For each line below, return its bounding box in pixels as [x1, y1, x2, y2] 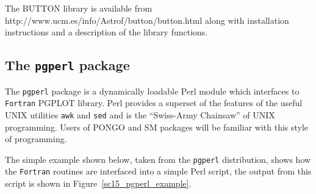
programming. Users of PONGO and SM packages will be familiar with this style [5, 120, 309, 133]
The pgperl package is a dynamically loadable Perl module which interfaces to [5, 84, 300, 97]
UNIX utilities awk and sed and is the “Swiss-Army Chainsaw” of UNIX [5, 108, 275, 121]
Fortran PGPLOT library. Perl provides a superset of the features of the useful [5, 96, 303, 109]
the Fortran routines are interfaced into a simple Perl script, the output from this [5, 165, 312, 178]
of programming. [5, 132, 67, 145]
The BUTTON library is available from [5, 2, 153, 14]
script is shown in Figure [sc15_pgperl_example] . [5, 177, 192, 190]
